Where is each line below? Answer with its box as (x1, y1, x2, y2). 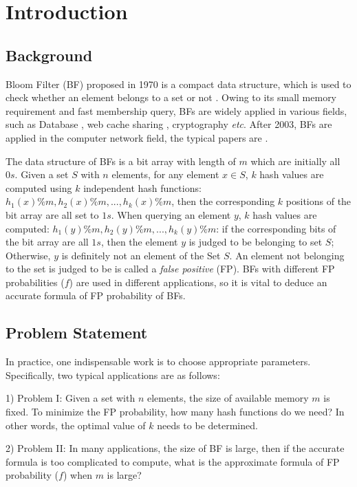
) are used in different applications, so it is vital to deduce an (69, 274, 327, 289)
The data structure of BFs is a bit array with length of (6, 153, 236, 168)
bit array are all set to (6, 207, 99, 221)
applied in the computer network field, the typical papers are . (6, 130, 268, 144)
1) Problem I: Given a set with (6, 391, 136, 405)
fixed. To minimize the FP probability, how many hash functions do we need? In (6, 404, 345, 419)
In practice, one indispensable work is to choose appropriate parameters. (6, 354, 311, 369)
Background (6, 44, 93, 65)
